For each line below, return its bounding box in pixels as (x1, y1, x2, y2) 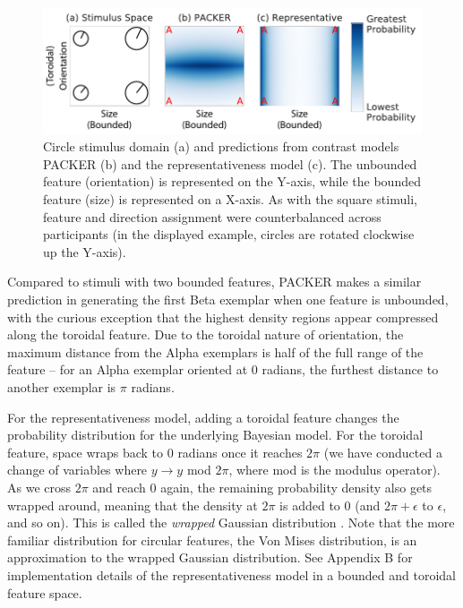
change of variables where (7, 460, 148, 479)
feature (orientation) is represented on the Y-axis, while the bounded (43, 172, 421, 191)
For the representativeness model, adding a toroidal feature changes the (7, 407, 399, 426)
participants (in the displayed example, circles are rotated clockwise (43, 225, 415, 244)
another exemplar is (7, 377, 116, 396)
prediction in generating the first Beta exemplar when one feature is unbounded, (7, 290, 449, 308)
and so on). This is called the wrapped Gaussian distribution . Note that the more (7, 513, 455, 532)
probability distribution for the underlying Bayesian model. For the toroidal (7, 425, 424, 444)
